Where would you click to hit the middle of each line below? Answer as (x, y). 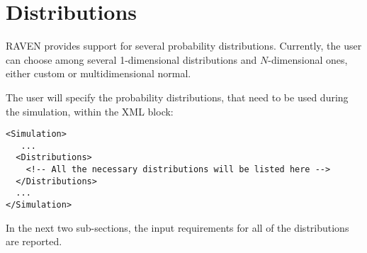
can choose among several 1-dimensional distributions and (131, 59)
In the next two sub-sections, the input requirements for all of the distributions (177, 227)
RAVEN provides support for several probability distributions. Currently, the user (184, 46)
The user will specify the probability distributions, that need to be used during (177, 97)
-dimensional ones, (308, 59)
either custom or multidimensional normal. (98, 73)
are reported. (34, 241)
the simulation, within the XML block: (90, 111)
